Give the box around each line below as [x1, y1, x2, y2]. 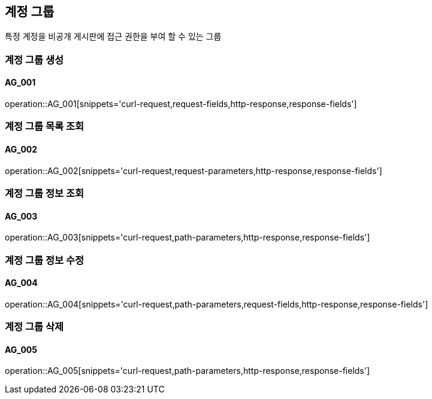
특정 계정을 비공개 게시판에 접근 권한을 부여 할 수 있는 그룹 [5, 31, 222, 42]
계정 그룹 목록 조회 [5, 120, 84, 133]
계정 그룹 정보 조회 [5, 187, 84, 199]
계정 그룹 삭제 [5, 321, 64, 333]
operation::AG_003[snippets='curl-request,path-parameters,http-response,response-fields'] [5, 232, 370, 243]
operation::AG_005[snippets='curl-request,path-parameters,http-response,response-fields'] [5, 366, 370, 376]
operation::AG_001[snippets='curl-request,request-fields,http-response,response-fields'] [5, 99, 357, 109]
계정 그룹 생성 [5, 53, 64, 66]
